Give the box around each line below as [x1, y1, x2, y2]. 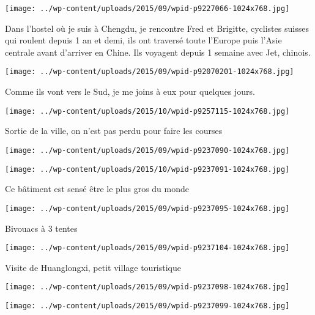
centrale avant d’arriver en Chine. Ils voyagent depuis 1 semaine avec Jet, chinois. [5, 45, 311, 58]
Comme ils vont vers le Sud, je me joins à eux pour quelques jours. [5, 85, 255, 98]
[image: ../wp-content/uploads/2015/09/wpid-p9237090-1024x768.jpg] [5, 146, 290, 155]
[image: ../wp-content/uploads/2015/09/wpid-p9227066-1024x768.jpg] [5, 4, 290, 13]
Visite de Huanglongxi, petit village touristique [5, 261, 182, 273]
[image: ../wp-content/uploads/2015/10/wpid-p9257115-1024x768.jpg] [5, 106, 290, 116]
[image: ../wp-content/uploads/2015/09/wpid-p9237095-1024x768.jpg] [5, 204, 290, 213]
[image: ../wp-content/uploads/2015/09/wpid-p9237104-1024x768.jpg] [5, 243, 290, 253]
